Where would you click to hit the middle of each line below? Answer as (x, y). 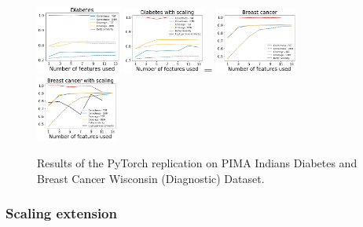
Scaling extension (61, 213)
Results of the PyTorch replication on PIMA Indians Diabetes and (197, 163)
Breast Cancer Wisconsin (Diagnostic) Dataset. (151, 178)
